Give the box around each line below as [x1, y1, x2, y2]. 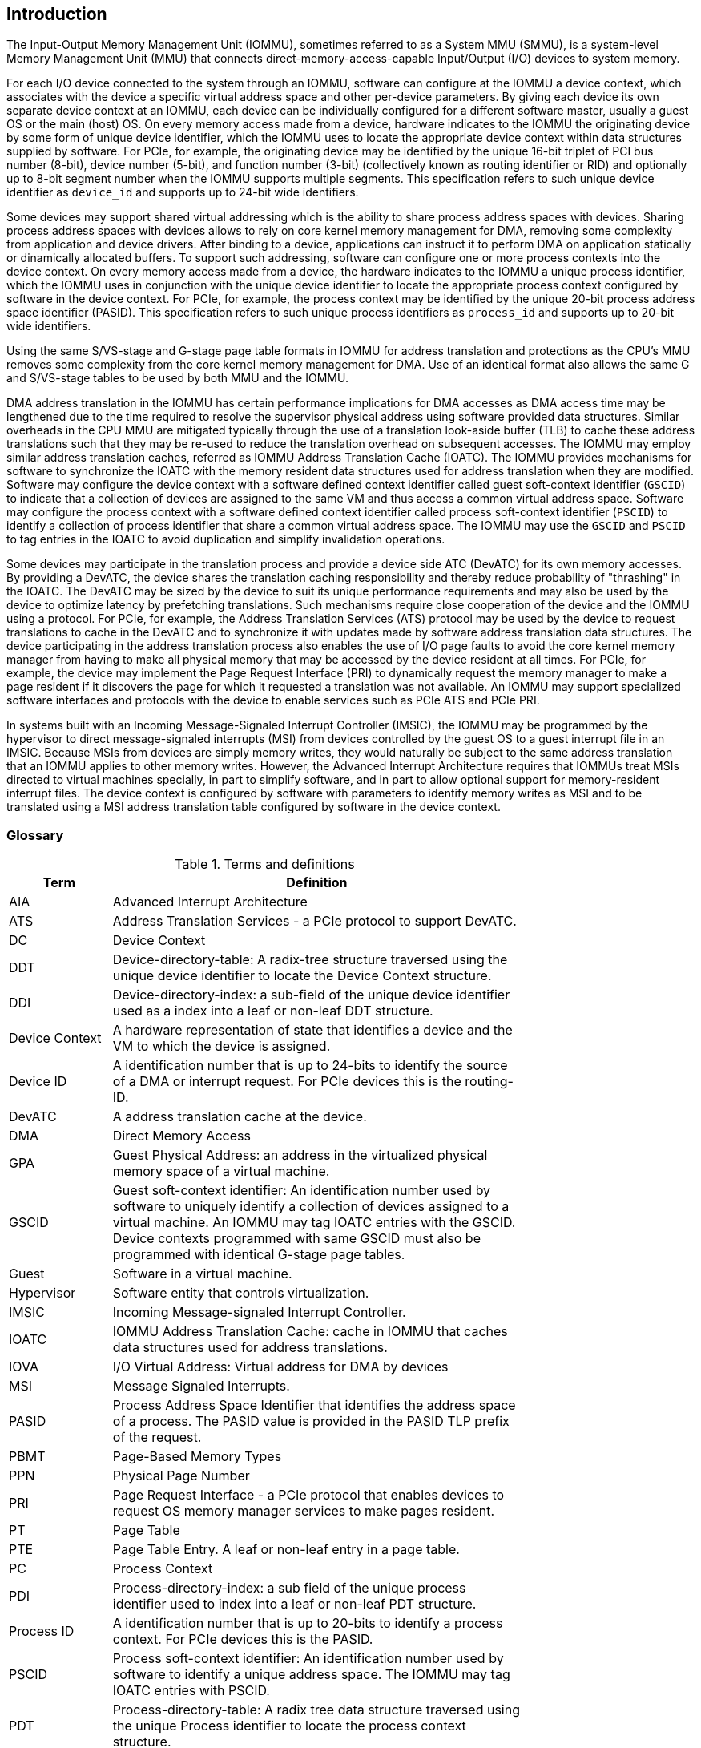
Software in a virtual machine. [112, 1266, 292, 1282]
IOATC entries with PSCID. [112, 1682, 270, 1699]
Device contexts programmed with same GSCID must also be [112, 1230, 481, 1247]
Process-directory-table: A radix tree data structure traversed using [112, 1702, 520, 1718]
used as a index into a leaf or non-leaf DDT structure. [112, 1003, 433, 1019]
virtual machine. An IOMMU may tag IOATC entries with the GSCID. [112, 1214, 516, 1231]
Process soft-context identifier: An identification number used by [112, 1650, 504, 1667]
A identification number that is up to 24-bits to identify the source [112, 1057, 508, 1074]
